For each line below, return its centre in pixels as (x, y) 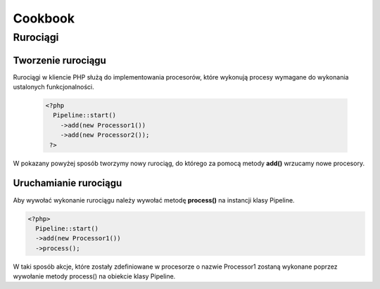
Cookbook (44, 18)
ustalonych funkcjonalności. (53, 87)
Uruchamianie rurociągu (68, 183)
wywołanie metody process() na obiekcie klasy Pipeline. (94, 276)
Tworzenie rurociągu (60, 60)
